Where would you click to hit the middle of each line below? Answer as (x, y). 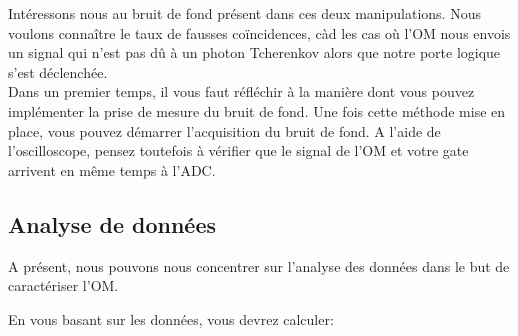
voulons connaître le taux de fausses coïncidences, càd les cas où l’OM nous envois (259, 32)
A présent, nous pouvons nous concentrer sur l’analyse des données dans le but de (259, 265)
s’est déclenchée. (58, 71)
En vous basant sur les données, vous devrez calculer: (171, 318)
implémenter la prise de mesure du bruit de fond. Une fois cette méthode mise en (257, 110)
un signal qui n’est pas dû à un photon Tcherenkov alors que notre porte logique (254, 52)
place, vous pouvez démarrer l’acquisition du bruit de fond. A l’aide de (224, 130)
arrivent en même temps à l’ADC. (112, 169)
